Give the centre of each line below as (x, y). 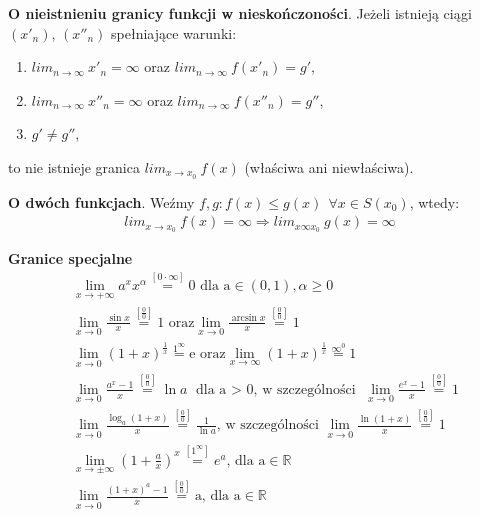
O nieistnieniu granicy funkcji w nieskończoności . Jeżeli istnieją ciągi (240, 13)
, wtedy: (434, 201)
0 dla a (209, 286)
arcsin (244, 318)
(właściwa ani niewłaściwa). (329, 166)
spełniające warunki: (174, 32)
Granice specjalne (70, 258)
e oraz (207, 354)
